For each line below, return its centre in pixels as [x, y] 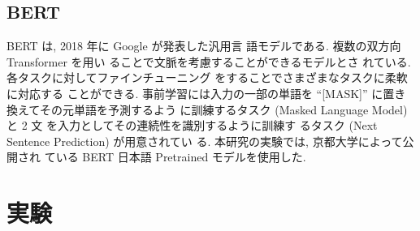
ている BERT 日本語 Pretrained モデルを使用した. [175, 157]
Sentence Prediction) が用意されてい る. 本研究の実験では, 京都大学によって [205, 141]
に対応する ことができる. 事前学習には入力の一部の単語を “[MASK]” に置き [206, 93]
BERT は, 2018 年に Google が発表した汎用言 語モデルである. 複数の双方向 [204, 46]
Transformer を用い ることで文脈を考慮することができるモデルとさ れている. [209, 61]
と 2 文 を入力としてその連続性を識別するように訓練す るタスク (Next [192, 125]
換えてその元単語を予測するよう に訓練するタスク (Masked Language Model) [207, 109]
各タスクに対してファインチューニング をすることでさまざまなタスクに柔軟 [207, 77]
